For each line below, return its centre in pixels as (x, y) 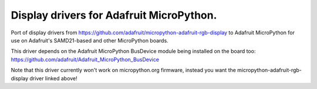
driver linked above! (53, 78)
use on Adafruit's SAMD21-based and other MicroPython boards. (90, 40)
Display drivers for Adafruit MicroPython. (114, 15)
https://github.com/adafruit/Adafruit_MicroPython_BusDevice (85, 59)
